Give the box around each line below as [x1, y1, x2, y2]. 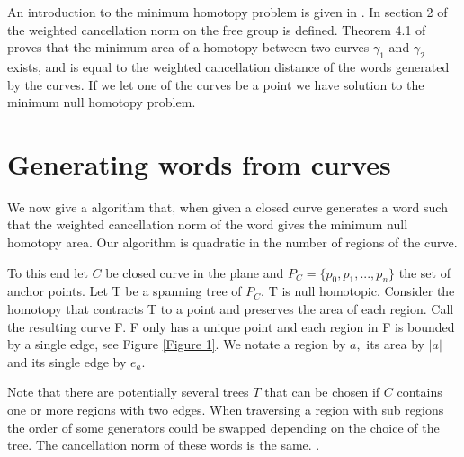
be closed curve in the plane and [105, 263, 284, 282]
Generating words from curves [7, 145, 391, 182]
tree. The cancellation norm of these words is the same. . [7, 435, 320, 454]
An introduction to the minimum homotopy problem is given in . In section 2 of [7, 3, 448, 21]
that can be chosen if [264, 382, 380, 401]
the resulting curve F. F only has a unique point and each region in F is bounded [7, 317, 455, 336]
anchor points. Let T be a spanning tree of [7, 282, 242, 300]
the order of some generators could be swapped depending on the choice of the [7, 417, 440, 436]
